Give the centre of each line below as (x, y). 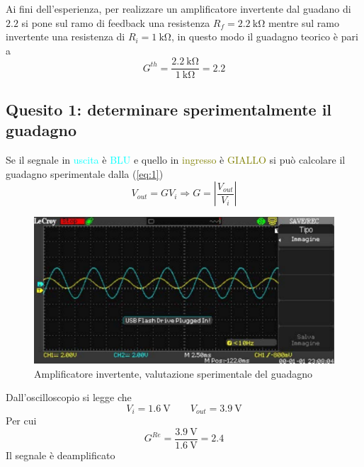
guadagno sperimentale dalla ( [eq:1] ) (85, 173)
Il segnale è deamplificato (61, 455)
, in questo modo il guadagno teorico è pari (265, 36)
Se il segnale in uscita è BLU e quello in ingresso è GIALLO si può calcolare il (176, 160)
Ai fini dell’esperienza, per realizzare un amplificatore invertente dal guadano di (178, 9)
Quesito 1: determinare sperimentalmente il (169, 109)
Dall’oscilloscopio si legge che (69, 397)
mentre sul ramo (303, 22)
